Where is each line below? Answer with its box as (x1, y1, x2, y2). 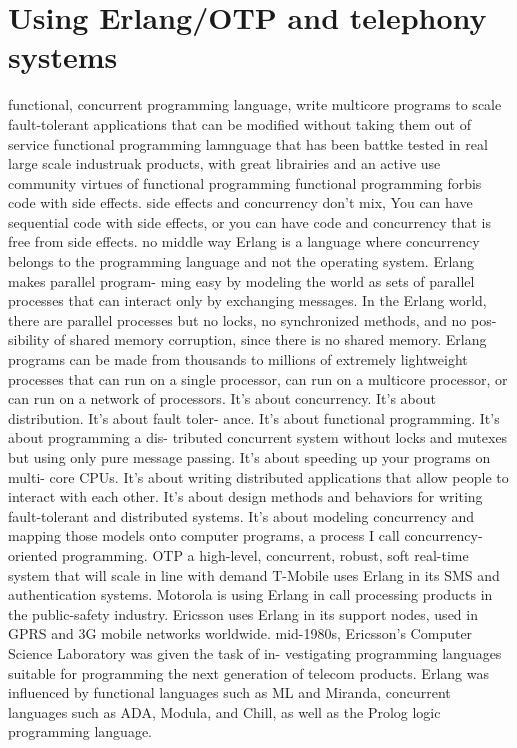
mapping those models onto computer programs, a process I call (8, 525, 400, 546)
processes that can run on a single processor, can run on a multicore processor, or (8, 368, 508, 389)
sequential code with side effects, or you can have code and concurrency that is (8, 211, 491, 232)
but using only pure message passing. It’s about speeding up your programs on (8, 447, 491, 467)
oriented (8, 544, 58, 565)
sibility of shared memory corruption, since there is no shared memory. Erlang (8, 329, 487, 350)
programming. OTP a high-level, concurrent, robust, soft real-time (62, 544, 469, 565)
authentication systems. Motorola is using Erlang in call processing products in (8, 584, 493, 605)
